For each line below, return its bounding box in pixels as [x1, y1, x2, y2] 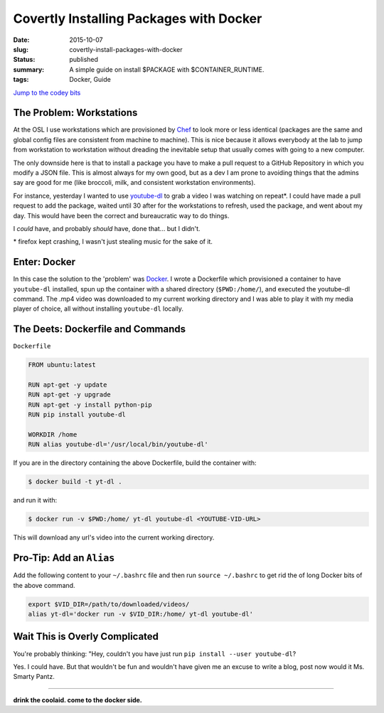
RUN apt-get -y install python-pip [28, 400, 152, 409]
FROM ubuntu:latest [28, 361, 96, 369]
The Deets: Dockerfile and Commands [13, 323, 186, 336]
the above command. [13, 581, 75, 589]
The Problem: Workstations [13, 107, 138, 119]
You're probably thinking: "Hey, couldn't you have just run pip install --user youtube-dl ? [13, 649, 297, 658]
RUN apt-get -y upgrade [28, 391, 112, 399]
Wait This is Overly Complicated [13, 631, 159, 643]
